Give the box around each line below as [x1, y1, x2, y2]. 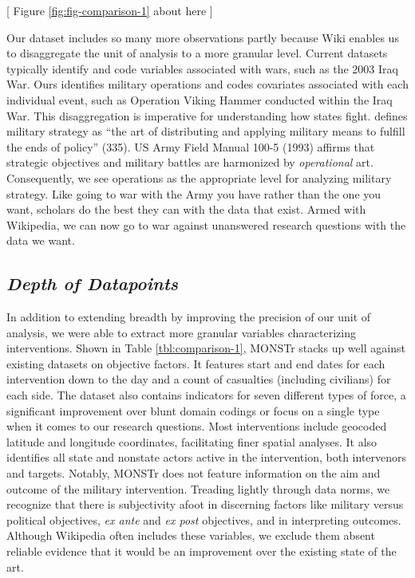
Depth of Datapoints [6, 271, 178, 296]
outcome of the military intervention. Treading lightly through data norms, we [6, 480, 390, 497]
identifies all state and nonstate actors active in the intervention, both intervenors [6, 449, 407, 466]
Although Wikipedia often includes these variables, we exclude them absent [6, 527, 375, 544]
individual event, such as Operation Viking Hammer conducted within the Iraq [6, 91, 393, 108]
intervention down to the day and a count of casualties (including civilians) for [6, 371, 391, 387]
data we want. [6, 232, 75, 249]
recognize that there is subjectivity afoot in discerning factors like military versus [6, 496, 404, 513]
